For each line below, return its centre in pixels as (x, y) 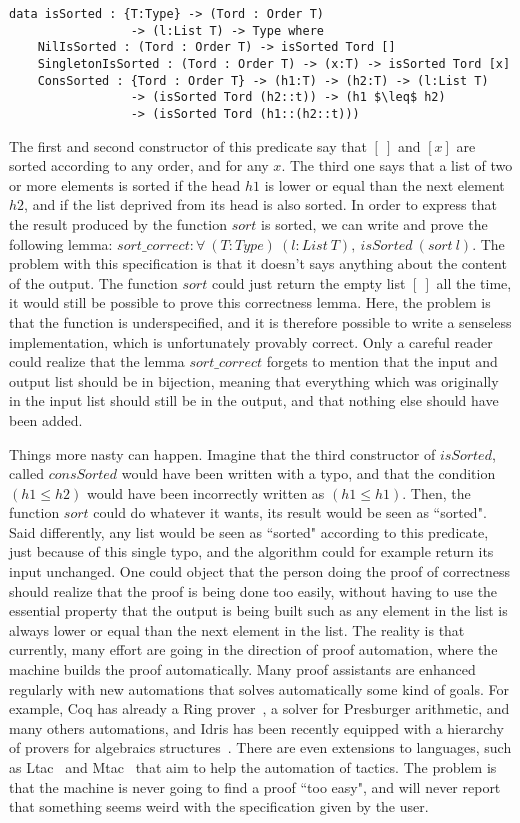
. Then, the (436, 492)
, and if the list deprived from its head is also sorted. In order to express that (260, 204)
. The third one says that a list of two (397, 165)
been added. (46, 419)
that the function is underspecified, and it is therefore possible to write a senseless (260, 321)
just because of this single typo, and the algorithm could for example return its (251, 551)
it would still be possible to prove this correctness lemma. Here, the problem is (250, 302)
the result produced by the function (118, 223)
